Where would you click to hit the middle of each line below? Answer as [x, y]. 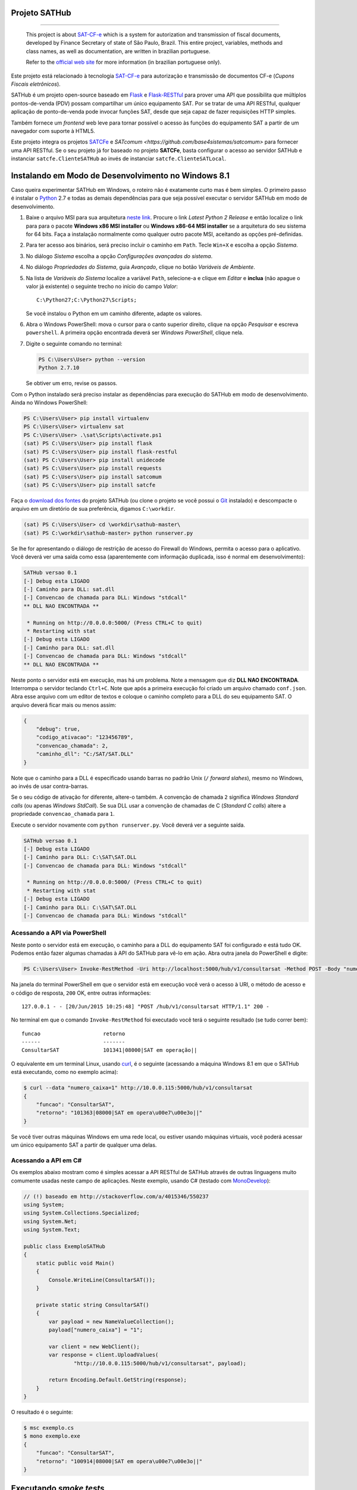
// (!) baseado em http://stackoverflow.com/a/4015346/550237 [116, 1196]
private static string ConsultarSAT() [93, 1305]
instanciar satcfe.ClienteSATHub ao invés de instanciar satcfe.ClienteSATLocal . [118, 159]
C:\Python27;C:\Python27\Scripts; [87, 300]
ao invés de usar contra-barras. [50, 786]
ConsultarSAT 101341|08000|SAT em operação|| [109, 1050]
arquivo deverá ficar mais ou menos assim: [64, 705]
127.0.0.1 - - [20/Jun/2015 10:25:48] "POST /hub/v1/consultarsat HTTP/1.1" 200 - [145, 1006]
